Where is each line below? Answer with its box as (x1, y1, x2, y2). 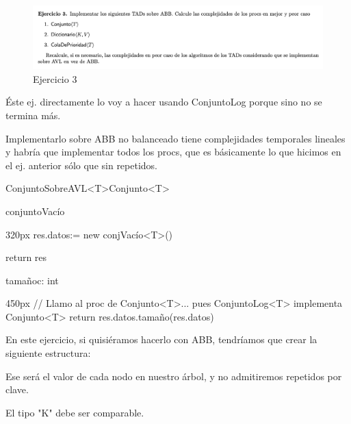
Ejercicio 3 (33, 71, 77, 86)
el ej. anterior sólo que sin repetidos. (5, 158, 158, 172)
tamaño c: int (5, 273, 59, 287)
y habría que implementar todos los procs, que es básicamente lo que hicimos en (5, 145, 341, 159)
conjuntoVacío (5, 203, 65, 218)
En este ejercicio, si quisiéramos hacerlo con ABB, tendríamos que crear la (5, 332, 317, 347)
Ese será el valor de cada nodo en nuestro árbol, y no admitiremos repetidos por (5, 369, 342, 383)
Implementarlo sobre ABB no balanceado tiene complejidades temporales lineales (5, 131, 346, 145)
